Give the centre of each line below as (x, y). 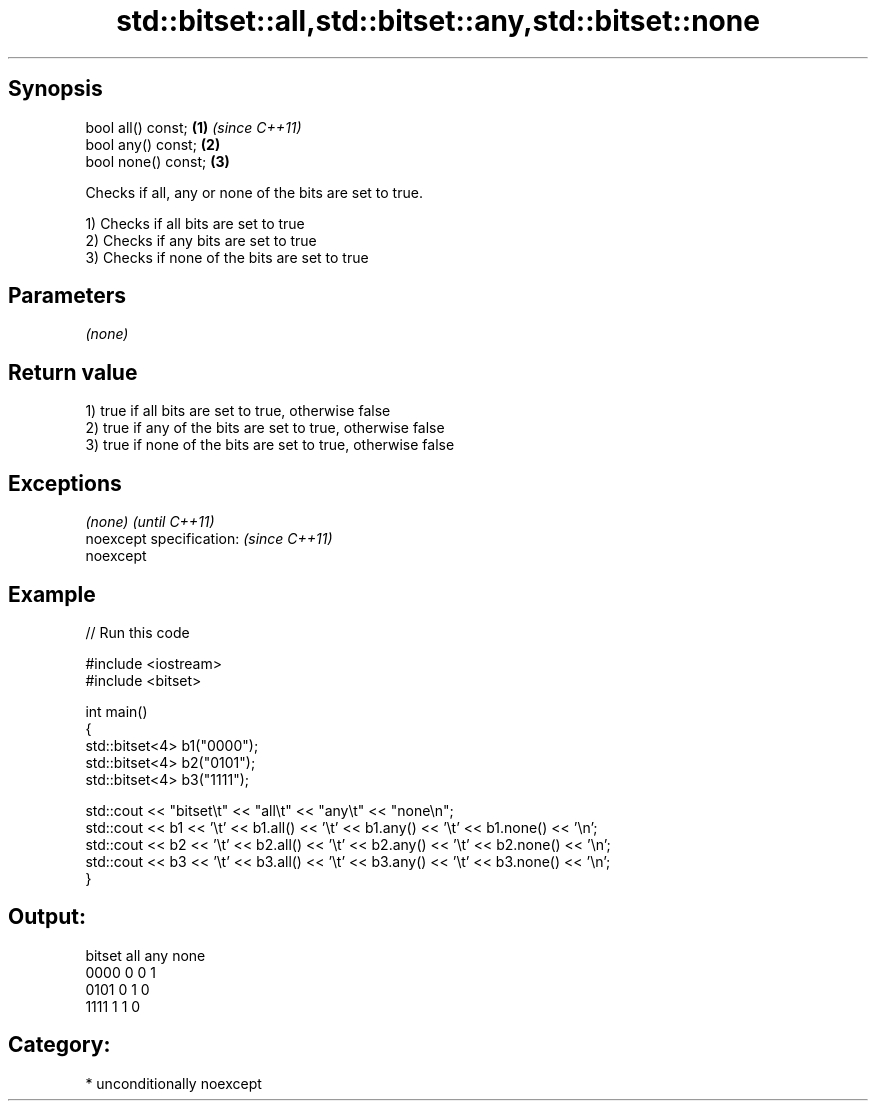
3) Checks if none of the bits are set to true (227, 257)
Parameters (67, 296)
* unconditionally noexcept (173, 1083)
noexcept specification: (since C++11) (209, 539)
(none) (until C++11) (150, 522)
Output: (47, 917)
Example (52, 594)
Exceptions (65, 483)
